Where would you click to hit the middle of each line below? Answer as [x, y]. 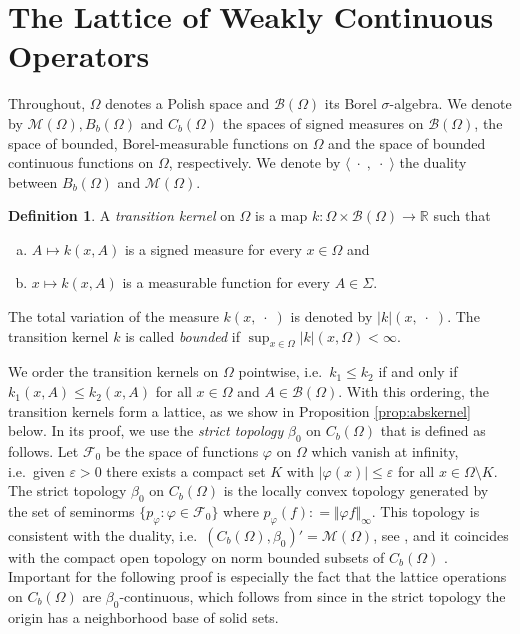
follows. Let [43, 451]
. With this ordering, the [413, 391]
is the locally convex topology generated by [356, 490]
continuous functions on [81, 162]
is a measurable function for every [226, 282]
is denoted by [331, 316]
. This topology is [425, 511]
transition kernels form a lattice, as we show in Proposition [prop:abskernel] [239, 410]
